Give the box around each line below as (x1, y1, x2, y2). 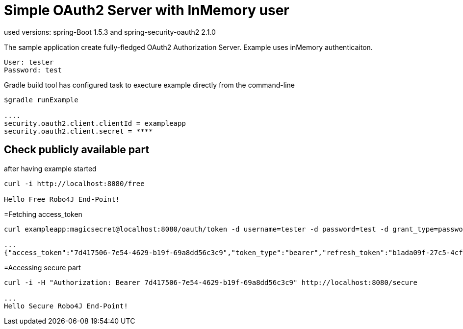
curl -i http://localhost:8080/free (4, 179, 145, 188)
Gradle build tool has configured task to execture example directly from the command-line (4, 80, 295, 89)
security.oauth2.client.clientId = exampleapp (4, 119, 186, 127)
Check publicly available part (4, 143, 150, 156)
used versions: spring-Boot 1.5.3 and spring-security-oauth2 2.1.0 (4, 27, 216, 36)
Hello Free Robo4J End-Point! (4, 195, 120, 203)
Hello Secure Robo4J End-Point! (4, 302, 128, 310)
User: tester (4, 58, 54, 66)
